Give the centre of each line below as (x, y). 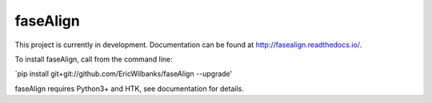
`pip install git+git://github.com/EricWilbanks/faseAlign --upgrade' (124, 74)
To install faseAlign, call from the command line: (94, 59)
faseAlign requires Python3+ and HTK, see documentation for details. (129, 89)
